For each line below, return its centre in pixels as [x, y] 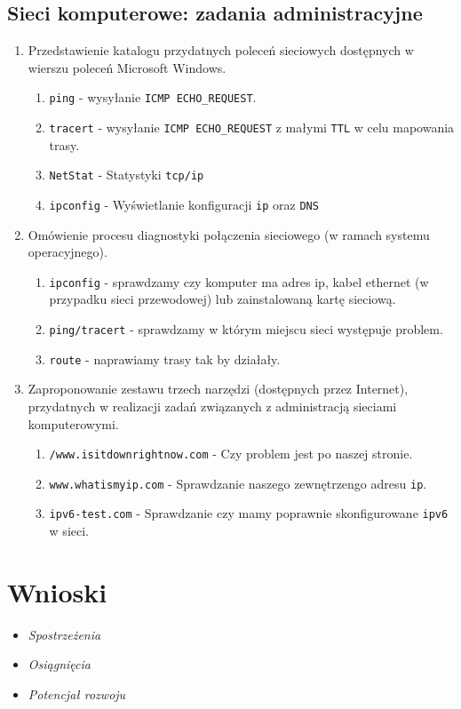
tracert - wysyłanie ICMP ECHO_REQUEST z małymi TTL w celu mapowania [252, 127]
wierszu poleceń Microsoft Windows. [127, 67]
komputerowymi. [73, 423]
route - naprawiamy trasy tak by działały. [165, 358]
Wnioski [57, 591]
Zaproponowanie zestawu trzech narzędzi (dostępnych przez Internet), [218, 389]
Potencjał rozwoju [77, 694]
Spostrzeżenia [64, 634]
